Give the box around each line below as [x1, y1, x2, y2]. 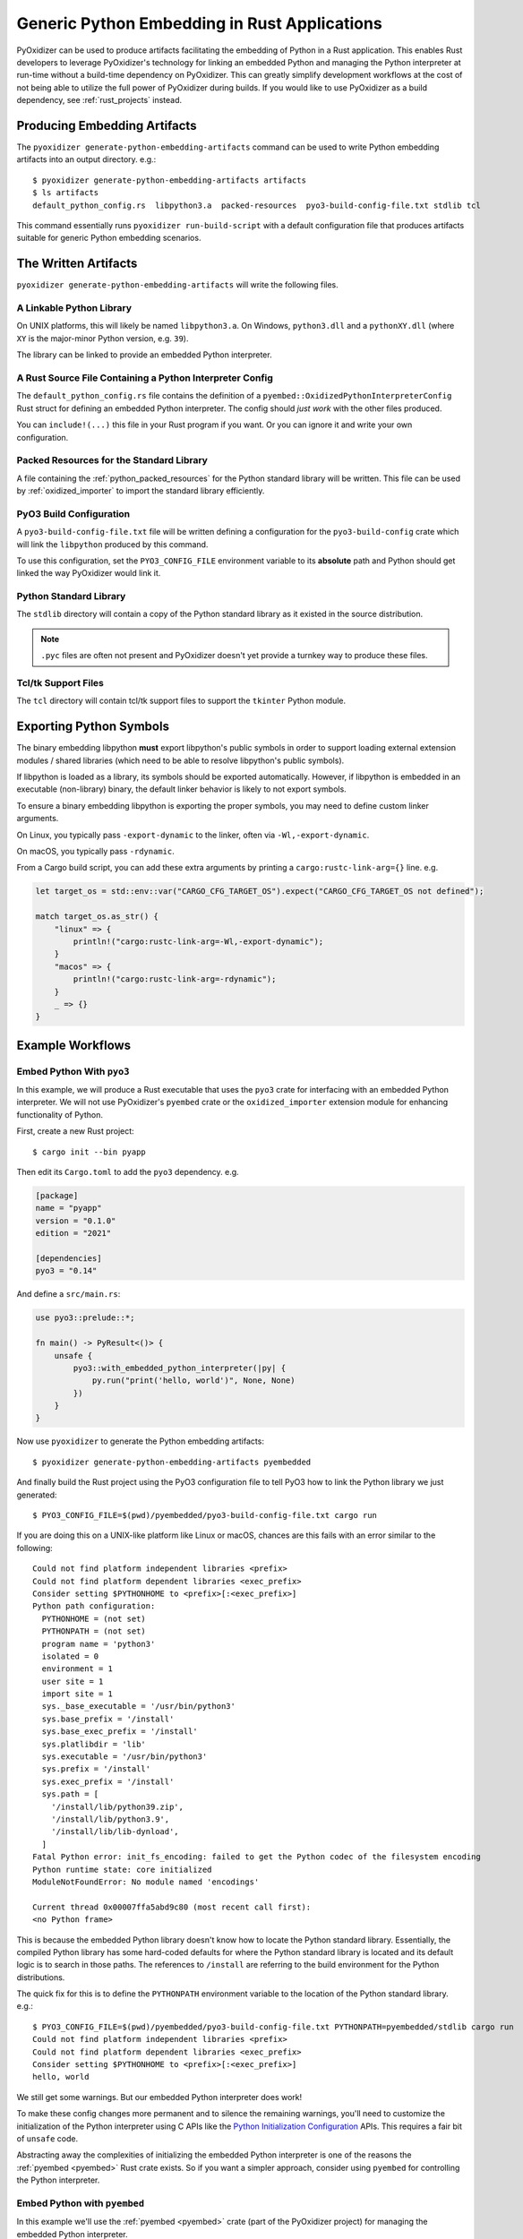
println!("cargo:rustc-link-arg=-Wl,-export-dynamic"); [73, 936, 324, 947]
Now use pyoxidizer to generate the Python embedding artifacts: [16, 1436, 264, 1446]
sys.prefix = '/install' [41, 1764, 151, 1774]
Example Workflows [16, 1037, 132, 1052]
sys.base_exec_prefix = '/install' [41, 1727, 199, 1737]
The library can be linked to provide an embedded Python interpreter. [16, 349, 272, 360]
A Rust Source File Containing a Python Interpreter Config [16, 372, 273, 384]
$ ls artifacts [32, 188, 99, 198]
